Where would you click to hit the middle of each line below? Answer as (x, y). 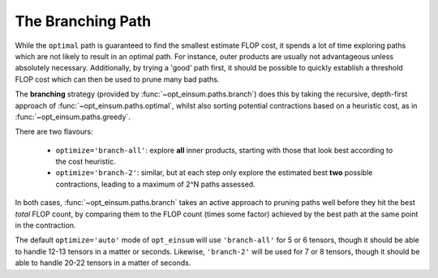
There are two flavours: (54, 132)
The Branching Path (83, 21)
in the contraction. (45, 225)
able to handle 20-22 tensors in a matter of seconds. (103, 263)
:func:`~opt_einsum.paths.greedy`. (73, 117)
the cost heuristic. (86, 161)
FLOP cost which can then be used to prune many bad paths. (117, 79)
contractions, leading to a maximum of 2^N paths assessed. (155, 184)
